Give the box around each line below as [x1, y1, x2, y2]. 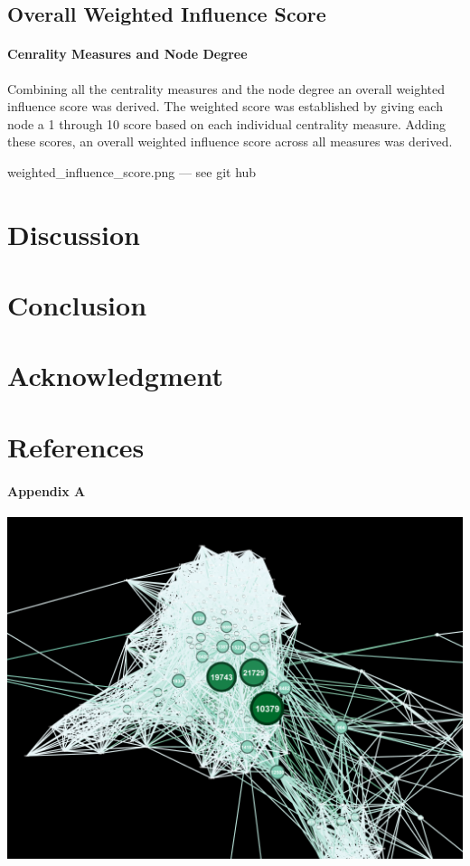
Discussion [7, 215, 140, 252]
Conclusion [7, 287, 147, 324]
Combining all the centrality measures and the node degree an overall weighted [7, 79, 446, 98]
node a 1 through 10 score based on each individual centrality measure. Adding [7, 114, 446, 133]
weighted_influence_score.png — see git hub [7, 162, 257, 181]
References [7, 428, 145, 465]
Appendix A [7, 481, 86, 500]
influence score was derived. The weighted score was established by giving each [7, 97, 443, 116]
